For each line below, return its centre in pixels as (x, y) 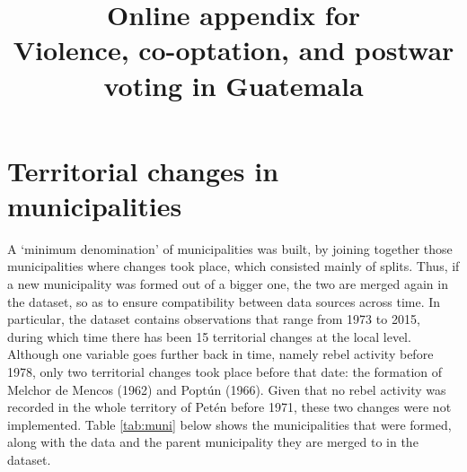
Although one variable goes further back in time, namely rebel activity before (220, 354)
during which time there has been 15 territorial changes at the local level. (209, 336)
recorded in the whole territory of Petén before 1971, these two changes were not (229, 407)
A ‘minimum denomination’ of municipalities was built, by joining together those (230, 248)
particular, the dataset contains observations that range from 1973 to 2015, (214, 319)
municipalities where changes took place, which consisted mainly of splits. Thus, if (233, 266)
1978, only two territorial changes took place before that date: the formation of (225, 372)
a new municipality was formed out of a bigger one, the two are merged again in (228, 284)
